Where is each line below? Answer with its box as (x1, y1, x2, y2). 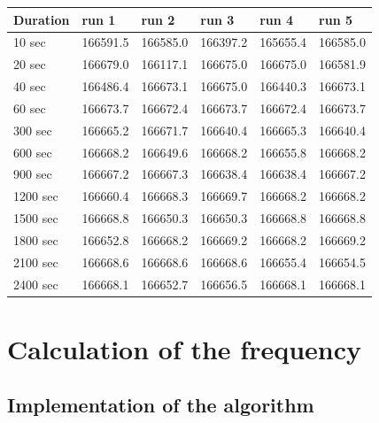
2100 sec (13, 252, 58, 271)
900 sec (13, 165, 52, 183)
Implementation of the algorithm (7, 391, 314, 419)
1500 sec (13, 209, 58, 227)
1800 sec (13, 230, 58, 249)
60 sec (13, 98, 46, 117)
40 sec (13, 77, 46, 96)
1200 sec (13, 187, 58, 205)
